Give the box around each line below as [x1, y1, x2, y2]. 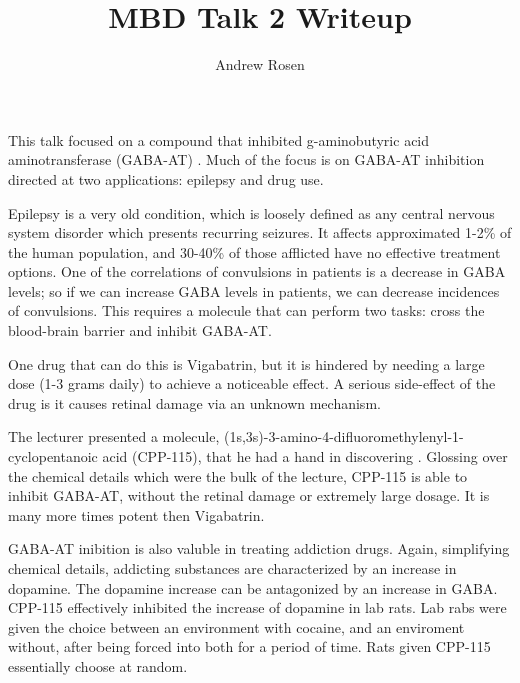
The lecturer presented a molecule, [8, 426, 220, 447]
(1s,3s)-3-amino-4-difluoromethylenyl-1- [223, 426, 464, 447]
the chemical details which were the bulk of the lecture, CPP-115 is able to [8, 465, 468, 486]
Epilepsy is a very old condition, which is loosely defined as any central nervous [8, 202, 495, 223]
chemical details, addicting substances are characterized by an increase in [8, 558, 457, 578]
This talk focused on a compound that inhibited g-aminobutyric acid [8, 129, 430, 150]
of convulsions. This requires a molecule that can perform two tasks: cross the [8, 300, 485, 321]
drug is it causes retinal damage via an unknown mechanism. [8, 392, 381, 413]
